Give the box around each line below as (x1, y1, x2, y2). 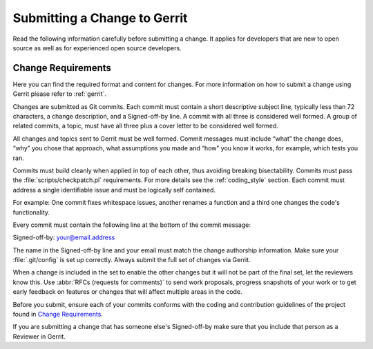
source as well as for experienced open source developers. (12, 43, 182, 52)
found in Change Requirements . (12, 310, 104, 319)
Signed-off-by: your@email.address (12, 233, 115, 241)
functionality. (12, 208, 50, 217)
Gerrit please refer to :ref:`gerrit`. (12, 90, 107, 98)
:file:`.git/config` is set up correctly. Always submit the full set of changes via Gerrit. (12, 256, 251, 264)
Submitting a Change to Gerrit (12, 10, 188, 26)
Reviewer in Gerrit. (12, 332, 66, 341)
